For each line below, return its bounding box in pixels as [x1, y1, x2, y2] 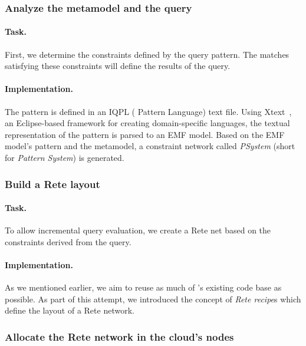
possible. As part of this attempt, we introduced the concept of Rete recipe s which [5, 292, 301, 305]
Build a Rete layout [5, 176, 100, 191]
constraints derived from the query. [5, 235, 131, 248]
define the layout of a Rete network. [5, 304, 134, 317]
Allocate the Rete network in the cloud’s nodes [5, 329, 234, 344]
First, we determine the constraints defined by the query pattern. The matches [5, 48, 289, 60]
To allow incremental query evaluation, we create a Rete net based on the [5, 224, 271, 236]
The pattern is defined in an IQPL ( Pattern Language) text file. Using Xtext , [5, 105, 292, 117]
